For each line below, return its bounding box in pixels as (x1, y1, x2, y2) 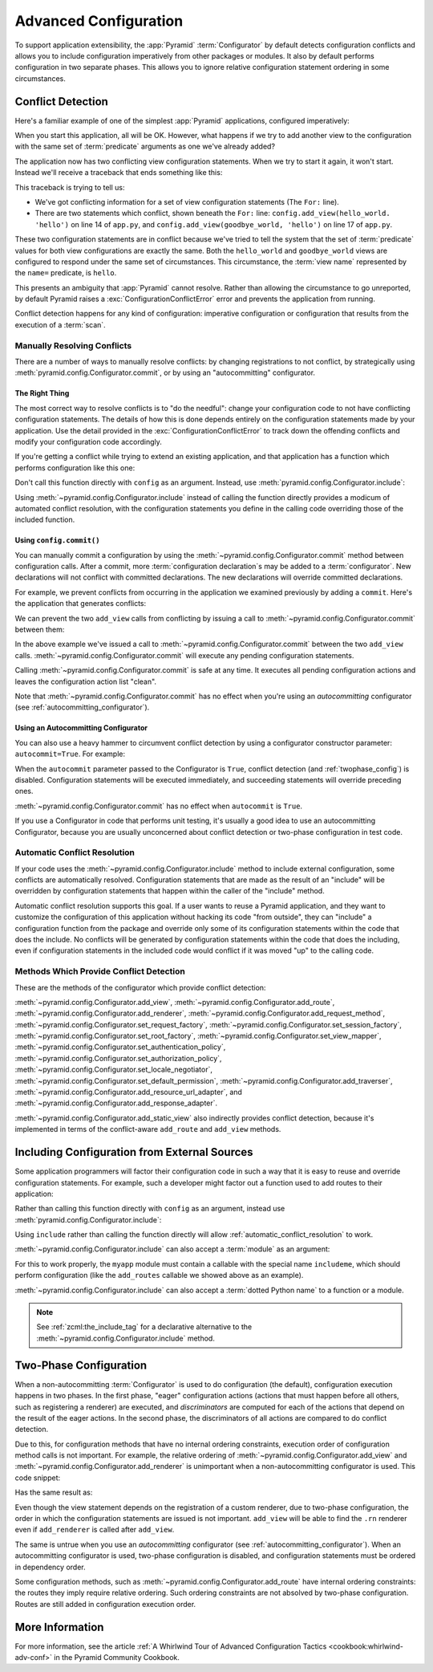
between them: (14, 624, 65, 634)
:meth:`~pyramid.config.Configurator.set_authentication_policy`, (14, 1042, 226, 1052)
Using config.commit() (14, 535, 100, 545)
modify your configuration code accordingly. (14, 437, 162, 446)
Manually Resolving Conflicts (14, 340, 132, 351)
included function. (14, 515, 75, 525)
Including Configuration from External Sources (14, 1145, 253, 1159)
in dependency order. (14, 1562, 86, 1572)
